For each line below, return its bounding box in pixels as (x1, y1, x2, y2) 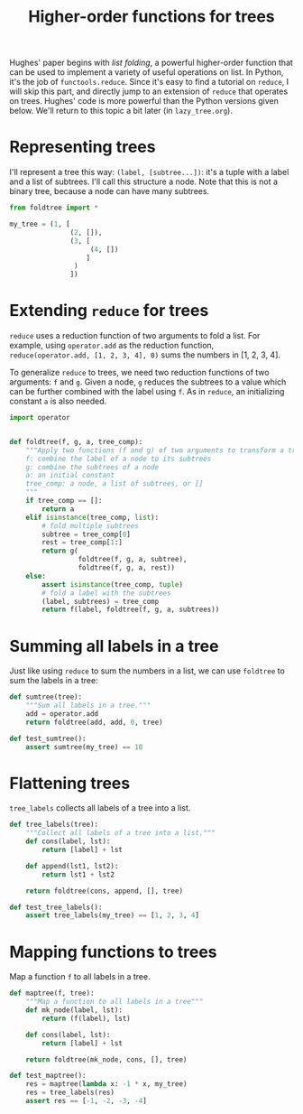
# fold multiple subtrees (41, 521, 140, 530)
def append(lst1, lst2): (25, 861, 119, 870)
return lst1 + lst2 (41, 869, 115, 879)
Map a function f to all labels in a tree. (9, 971, 151, 982)
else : (25, 571, 47, 580)
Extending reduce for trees (9, 301, 209, 321)
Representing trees (9, 137, 156, 157)
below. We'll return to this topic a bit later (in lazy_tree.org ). (9, 106, 233, 116)
